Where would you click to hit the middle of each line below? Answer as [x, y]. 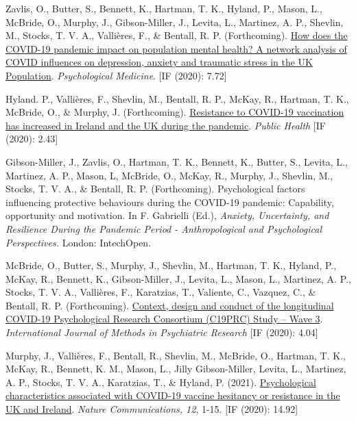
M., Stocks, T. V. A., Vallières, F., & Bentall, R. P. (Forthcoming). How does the [177, 35]
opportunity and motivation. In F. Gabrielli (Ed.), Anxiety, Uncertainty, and [167, 215]
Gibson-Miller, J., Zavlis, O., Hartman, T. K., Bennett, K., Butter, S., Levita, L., [177, 161]
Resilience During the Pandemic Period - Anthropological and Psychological [164, 228]
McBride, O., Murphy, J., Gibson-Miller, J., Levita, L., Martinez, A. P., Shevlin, [175, 22]
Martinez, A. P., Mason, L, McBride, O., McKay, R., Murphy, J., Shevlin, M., [169, 175]
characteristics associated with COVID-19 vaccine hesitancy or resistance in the [173, 395]
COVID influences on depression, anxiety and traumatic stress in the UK [159, 62]
